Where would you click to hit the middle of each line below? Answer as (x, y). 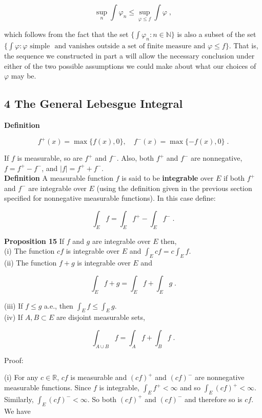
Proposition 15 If (34, 241)
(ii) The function (31, 263)
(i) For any (21, 377)
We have (17, 411)
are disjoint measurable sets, (100, 317)
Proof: (14, 360)
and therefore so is (214, 399)
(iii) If (14, 305)
